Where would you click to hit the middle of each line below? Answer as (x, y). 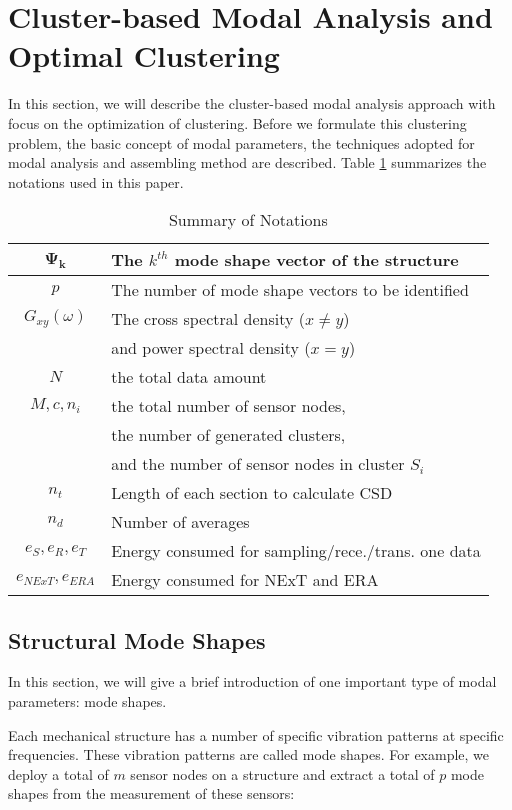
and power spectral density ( (211, 348)
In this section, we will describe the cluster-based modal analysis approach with (252, 103)
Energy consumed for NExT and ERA (245, 580)
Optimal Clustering (144, 55)
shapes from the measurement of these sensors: (151, 793)
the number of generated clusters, (228, 435)
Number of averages (180, 522)
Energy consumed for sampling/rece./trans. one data (296, 551)
